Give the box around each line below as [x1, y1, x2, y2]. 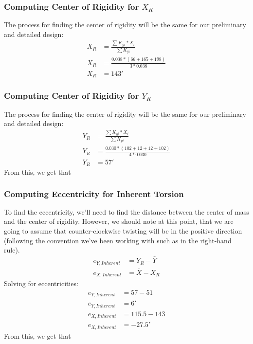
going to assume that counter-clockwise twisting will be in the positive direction [4, 226, 242, 236]
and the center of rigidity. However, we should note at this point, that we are [4, 216, 234, 226]
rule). [4, 245, 20, 255]
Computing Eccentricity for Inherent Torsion [4, 187, 184, 199]
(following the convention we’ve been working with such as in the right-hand [4, 235, 232, 245]
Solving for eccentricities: [4, 278, 78, 289]
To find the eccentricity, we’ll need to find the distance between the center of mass [4, 206, 249, 217]
